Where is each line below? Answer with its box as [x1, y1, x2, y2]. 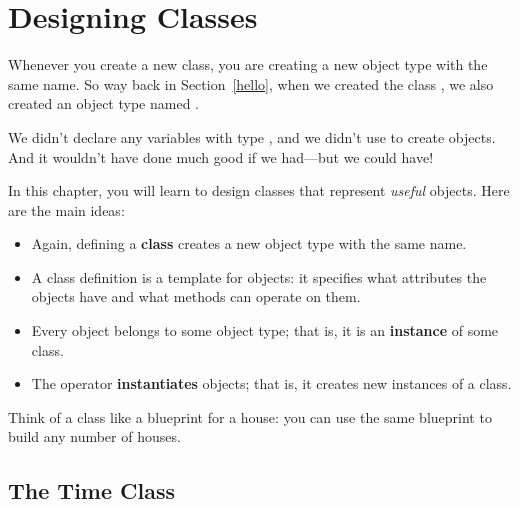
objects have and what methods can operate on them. [31, 286, 361, 307]
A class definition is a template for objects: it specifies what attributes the [31, 266, 487, 287]
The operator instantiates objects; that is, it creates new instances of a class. [31, 373, 512, 394]
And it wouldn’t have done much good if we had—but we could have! [8, 146, 434, 167]
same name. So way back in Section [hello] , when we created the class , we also [8, 73, 494, 94]
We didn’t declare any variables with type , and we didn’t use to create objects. [8, 126, 496, 147]
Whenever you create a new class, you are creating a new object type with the [8, 54, 488, 75]
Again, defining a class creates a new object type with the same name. [31, 233, 467, 254]
